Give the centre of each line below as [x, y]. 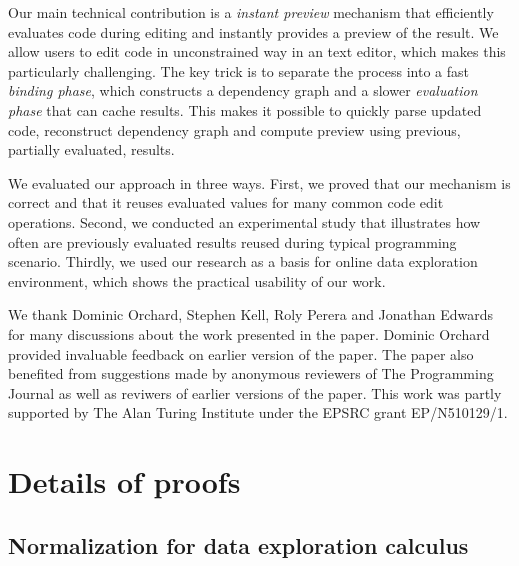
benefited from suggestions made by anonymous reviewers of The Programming [251, 373]
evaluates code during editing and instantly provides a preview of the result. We [253, 31]
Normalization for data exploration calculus [238, 544]
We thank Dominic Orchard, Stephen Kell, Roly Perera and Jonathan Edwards [251, 314]
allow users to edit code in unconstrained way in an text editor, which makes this [257, 51]
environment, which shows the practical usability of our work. [197, 280]
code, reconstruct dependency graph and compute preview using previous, [234, 129]
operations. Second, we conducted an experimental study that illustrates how [244, 221]
